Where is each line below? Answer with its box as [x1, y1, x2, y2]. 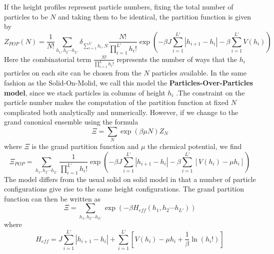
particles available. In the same [151, 67, 246, 78]
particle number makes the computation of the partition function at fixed [4, 97, 229, 107]
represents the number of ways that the [116, 53, 237, 64]
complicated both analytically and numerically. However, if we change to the [4, 106, 238, 117]
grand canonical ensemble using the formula [4, 116, 138, 127]
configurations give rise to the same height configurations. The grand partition [4, 183, 244, 194]
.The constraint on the [176, 87, 245, 97]
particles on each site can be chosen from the [4, 67, 141, 78]
